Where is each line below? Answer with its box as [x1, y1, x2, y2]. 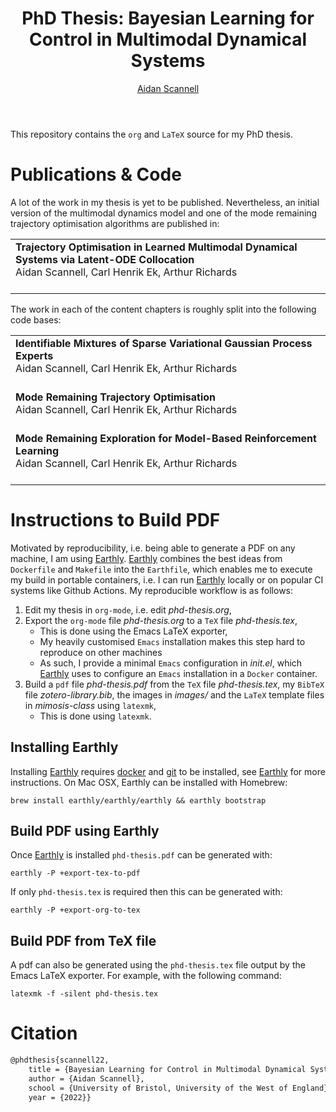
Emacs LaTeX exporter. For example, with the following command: [10, 970, 282, 982]
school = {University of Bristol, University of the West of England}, [28, 1083, 333, 1093]
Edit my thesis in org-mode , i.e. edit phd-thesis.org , [24, 603, 232, 616]
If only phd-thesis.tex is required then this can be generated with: [10, 886, 283, 898]
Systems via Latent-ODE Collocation [15, 252, 195, 266]
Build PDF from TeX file [10, 932, 157, 949]
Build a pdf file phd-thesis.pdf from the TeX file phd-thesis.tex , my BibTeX [24, 678, 325, 690]
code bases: [10, 313, 62, 326]
